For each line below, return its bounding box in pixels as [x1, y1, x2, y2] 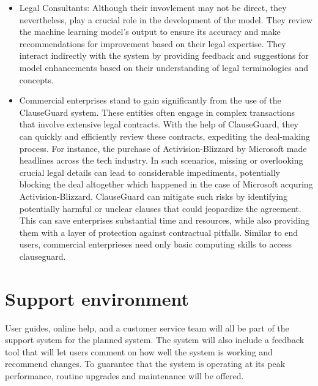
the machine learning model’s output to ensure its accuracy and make [19, 25, 281, 38]
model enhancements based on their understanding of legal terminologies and [19, 61, 308, 74]
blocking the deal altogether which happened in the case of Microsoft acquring [19, 178, 313, 191]
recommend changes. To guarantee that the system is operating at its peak [5, 357, 286, 370]
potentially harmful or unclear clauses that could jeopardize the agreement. [19, 202, 301, 214]
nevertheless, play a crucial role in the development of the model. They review [19, 13, 312, 26]
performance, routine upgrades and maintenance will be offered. [5, 369, 244, 382]
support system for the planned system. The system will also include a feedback [5, 333, 305, 346]
